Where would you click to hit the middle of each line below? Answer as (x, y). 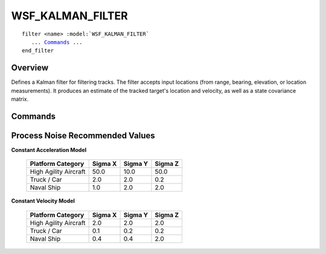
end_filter (38, 51)
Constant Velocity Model (43, 201)
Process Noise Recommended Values (83, 135)
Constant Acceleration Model (49, 150)
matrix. (20, 99)
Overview (30, 68)
